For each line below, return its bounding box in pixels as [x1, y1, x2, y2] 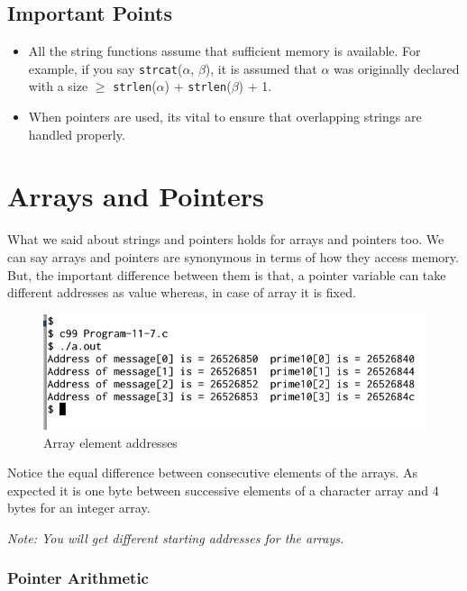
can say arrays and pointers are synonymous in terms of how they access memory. [7, 248, 459, 267]
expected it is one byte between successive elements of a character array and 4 [7, 480, 439, 499]
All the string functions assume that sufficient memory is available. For [28, 41, 421, 60]
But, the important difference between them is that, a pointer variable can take [7, 265, 446, 284]
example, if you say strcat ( [28, 59, 183, 77]
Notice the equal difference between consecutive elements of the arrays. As [7, 463, 417, 482]
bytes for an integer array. [7, 498, 151, 517]
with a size [28, 77, 88, 95]
